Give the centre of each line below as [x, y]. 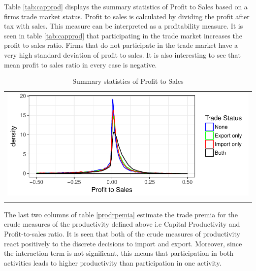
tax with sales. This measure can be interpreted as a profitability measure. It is [124, 26]
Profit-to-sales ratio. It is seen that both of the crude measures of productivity [122, 233]
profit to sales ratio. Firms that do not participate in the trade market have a [121, 45]
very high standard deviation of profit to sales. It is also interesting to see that [122, 54]
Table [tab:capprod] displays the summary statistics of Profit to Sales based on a [126, 6]
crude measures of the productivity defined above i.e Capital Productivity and [122, 224]
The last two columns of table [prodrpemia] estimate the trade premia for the [121, 214]
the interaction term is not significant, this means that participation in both [119, 253]
